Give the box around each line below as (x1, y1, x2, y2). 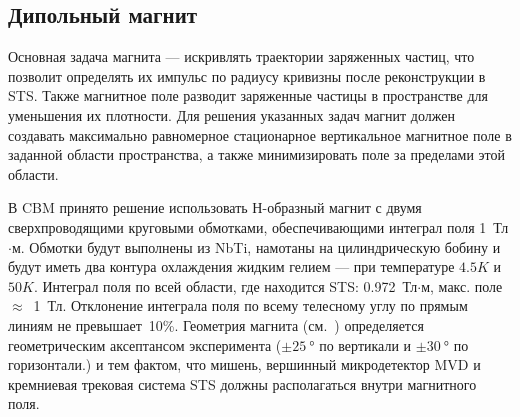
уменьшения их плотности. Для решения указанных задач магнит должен (8, 104, 455, 125)
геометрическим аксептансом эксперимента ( (8, 334, 282, 355)
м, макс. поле (421, 275, 503, 296)
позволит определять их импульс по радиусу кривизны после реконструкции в (8, 65, 486, 86)
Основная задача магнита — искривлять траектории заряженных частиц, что (8, 46, 475, 67)
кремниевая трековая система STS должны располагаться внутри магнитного (8, 373, 477, 394)
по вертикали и (319, 334, 412, 355)
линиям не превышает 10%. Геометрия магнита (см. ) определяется (8, 314, 424, 335)
